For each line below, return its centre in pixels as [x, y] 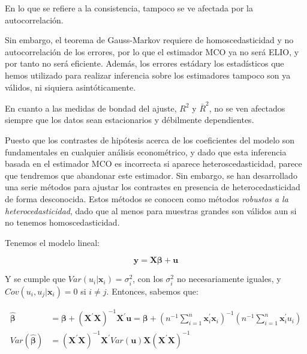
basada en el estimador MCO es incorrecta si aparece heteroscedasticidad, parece [153, 163]
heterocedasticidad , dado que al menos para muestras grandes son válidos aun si [151, 210]
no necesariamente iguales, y [229, 279]
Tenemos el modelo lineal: [52, 242]
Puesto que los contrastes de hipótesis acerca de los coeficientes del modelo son [150, 140]
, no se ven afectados [247, 108]
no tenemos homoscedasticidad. [62, 222]
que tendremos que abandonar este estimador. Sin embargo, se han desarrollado [151, 175]
